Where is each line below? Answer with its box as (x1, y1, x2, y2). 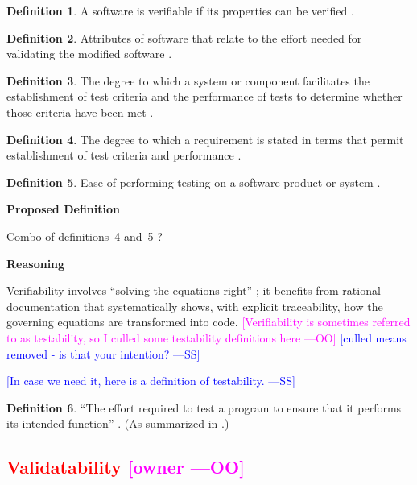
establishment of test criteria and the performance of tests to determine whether (6, 88, 403, 105)
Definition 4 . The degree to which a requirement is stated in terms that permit (6, 131, 404, 147)
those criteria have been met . (6, 103, 154, 120)
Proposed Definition (6, 201, 120, 218)
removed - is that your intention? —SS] (6, 345, 200, 362)
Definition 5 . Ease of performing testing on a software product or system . (6, 173, 381, 190)
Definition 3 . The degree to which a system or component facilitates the (6, 72, 370, 89)
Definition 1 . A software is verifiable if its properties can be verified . (6, 2, 354, 19)
